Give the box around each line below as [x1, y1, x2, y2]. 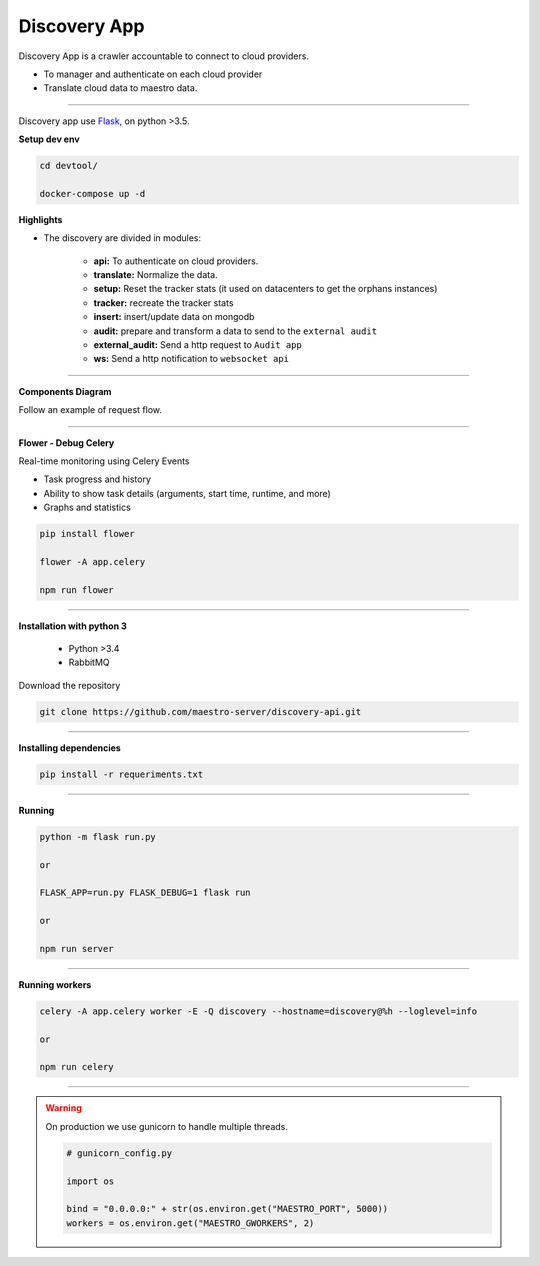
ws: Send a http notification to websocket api [93, 353, 290, 365]
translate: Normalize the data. [93, 269, 219, 281]
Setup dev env [18, 133, 80, 145]
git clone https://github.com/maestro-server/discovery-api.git [39, 706, 362, 717]
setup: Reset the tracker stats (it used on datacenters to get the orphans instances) [93, 283, 438, 295]
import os [66, 1175, 115, 1187]
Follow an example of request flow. [18, 404, 162, 416]
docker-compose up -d [39, 188, 146, 199]
